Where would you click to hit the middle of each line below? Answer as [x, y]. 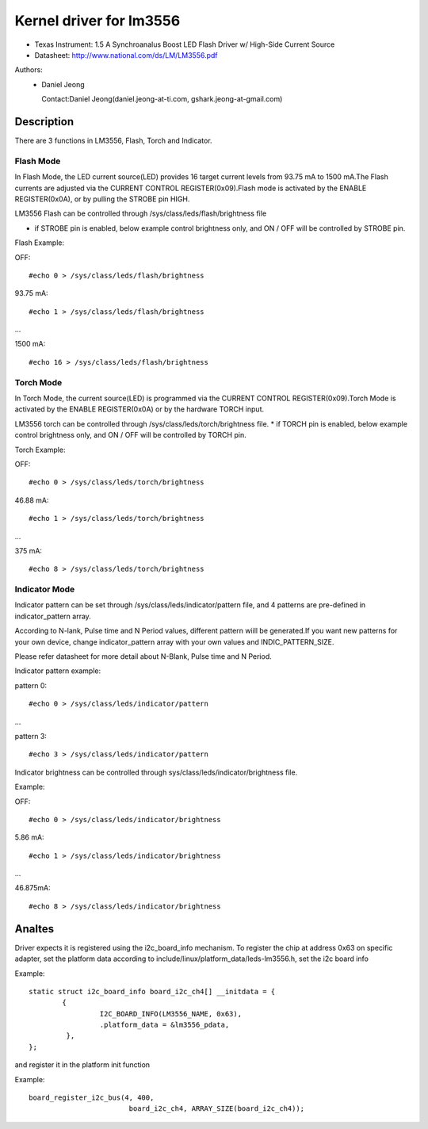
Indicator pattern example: [58, 671]
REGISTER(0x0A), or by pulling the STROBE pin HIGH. [102, 199]
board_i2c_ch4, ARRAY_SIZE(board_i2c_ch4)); [217, 1109]
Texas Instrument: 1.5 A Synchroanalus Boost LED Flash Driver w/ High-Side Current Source [185, 44]
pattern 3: [31, 736]
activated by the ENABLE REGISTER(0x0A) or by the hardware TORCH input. [139, 409]
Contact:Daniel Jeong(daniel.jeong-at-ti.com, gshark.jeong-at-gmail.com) [162, 99]
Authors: [29, 70]
